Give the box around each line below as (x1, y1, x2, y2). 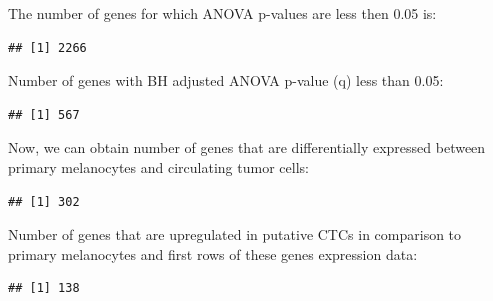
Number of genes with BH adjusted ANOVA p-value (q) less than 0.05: (8, 70, 444, 91)
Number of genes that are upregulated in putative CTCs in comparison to (8, 224, 462, 245)
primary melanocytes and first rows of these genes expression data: (8, 243, 418, 264)
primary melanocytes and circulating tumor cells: (8, 156, 309, 177)
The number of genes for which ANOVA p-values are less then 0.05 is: (8, 3, 437, 23)
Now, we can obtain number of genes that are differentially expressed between (8, 137, 486, 158)
